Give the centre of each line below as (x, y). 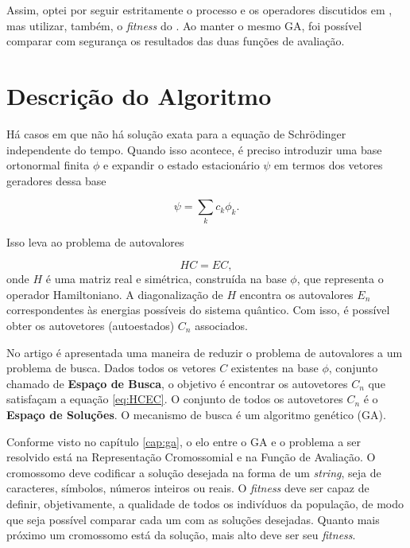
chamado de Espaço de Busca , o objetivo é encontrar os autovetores (177, 383)
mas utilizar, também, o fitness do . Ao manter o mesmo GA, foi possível (184, 25)
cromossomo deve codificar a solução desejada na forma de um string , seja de (194, 472)
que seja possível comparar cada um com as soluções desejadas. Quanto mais (193, 519)
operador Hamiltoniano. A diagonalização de (115, 294)
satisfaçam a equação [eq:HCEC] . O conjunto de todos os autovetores (175, 399)
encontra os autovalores (296, 294)
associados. (221, 325)
